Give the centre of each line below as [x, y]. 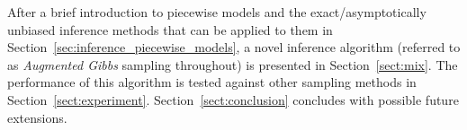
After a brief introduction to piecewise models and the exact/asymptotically [217, 12]
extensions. [37, 117]
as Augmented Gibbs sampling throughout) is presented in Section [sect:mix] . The [233, 64]
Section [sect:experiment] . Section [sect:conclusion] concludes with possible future [233, 99]
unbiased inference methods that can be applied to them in [170, 29]
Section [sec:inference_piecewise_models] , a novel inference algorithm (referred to [234, 47]
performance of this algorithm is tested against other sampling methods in [212, 82]
